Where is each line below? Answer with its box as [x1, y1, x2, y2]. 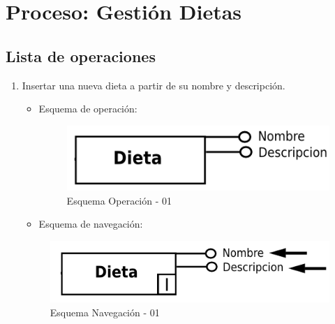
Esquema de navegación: [38, 216, 143, 231]
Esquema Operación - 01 [66, 193, 172, 207]
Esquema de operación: [38, 101, 137, 116]
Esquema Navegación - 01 [50, 304, 160, 319]
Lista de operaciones [6, 45, 156, 66]
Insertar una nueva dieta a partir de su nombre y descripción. [22, 78, 285, 92]
